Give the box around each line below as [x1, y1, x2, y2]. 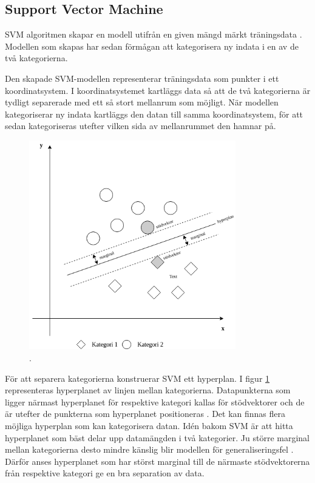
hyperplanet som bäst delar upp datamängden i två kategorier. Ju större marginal [5, 431, 310, 444]
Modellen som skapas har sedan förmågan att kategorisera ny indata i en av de [5, 39, 299, 52]
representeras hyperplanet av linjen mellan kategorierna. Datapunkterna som [5, 384, 291, 396]
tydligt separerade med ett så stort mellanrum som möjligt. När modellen [5, 96, 279, 108]
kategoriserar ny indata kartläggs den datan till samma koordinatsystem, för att [5, 107, 303, 120]
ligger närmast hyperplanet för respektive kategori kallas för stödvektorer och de [5, 395, 305, 408]
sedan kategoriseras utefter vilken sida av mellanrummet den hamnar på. [5, 119, 276, 132]
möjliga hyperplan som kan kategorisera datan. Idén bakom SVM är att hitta [5, 419, 293, 431]
